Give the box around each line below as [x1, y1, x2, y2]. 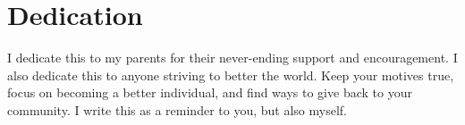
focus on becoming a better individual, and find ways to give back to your [7, 83, 412, 102]
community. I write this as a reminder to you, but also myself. [7, 100, 347, 119]
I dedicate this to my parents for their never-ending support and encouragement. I [7, 48, 458, 67]
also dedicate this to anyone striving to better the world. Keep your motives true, [7, 65, 454, 84]
